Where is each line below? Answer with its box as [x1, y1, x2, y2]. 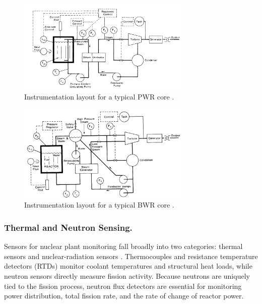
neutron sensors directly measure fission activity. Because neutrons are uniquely [4, 271, 250, 281]
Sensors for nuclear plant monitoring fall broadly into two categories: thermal [4, 241, 243, 251]
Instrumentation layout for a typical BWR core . [24, 199, 174, 210]
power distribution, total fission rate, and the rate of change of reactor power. [4, 290, 244, 301]
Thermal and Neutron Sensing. [4, 221, 133, 233]
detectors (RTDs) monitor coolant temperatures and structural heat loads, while [4, 261, 252, 271]
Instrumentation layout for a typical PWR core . [24, 91, 174, 102]
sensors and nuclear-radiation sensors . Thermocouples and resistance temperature [4, 250, 258, 261]
